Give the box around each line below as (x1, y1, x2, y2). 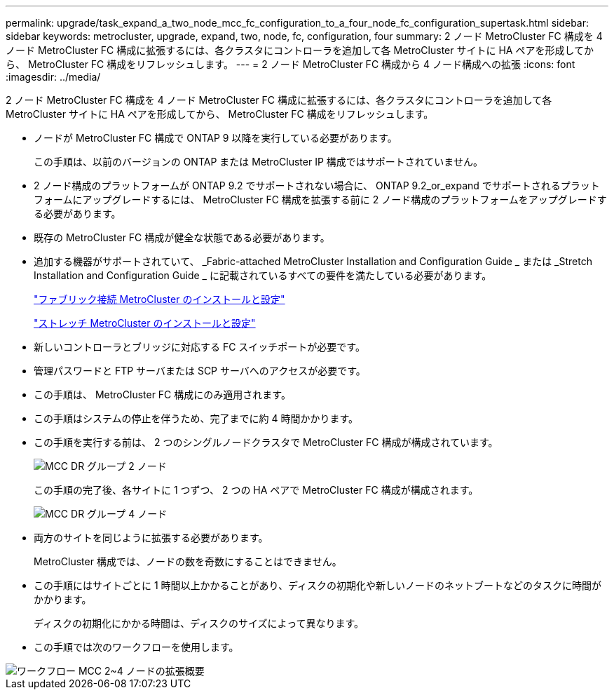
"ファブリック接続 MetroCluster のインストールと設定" (34, 293, 285, 305)
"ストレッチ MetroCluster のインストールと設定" (34, 317, 256, 329)
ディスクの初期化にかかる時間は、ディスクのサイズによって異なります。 (34, 617, 364, 629)
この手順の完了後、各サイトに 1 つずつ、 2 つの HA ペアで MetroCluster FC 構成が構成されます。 (34, 484, 479, 496)
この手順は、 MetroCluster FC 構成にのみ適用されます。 (34, 389, 291, 400)
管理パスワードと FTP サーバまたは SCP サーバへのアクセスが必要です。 (34, 365, 366, 377)
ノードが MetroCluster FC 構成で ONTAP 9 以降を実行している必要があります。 (34, 132, 397, 144)
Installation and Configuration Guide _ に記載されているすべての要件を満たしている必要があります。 (34, 269, 492, 281)
